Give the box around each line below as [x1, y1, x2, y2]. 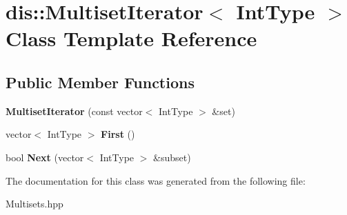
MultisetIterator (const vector [6, 103, 143, 118]
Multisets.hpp [6, 196, 63, 211]
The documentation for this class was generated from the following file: [6, 173, 306, 187]
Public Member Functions [6, 71, 195, 92]
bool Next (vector [6, 150, 84, 164]
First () [101, 127, 135, 141]
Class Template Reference [6, 24, 257, 52]
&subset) [153, 150, 191, 164]
